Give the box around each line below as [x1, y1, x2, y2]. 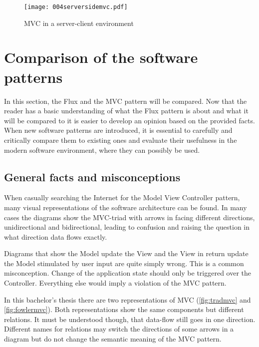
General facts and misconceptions [4, 169, 181, 184]
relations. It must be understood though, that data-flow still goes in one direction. [4, 314, 256, 324]
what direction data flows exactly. [4, 231, 107, 242]
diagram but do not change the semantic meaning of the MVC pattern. [4, 334, 222, 344]
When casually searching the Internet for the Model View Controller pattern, [4, 192, 240, 203]
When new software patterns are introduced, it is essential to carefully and [4, 125, 233, 135]
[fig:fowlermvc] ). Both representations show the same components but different [4, 304, 244, 315]
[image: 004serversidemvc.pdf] [24, 3, 128, 10]
